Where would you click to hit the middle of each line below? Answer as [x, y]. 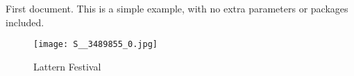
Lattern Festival [67, 66]
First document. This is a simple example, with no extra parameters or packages [177, 8]
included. [25, 22]
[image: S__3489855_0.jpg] [95, 45]
